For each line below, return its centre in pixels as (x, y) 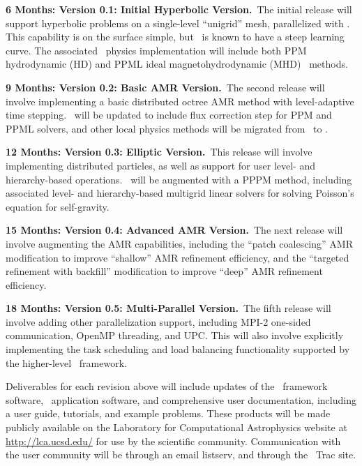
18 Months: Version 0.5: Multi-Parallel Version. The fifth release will (168, 308)
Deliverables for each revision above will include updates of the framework (167, 386)
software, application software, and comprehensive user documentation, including (181, 399)
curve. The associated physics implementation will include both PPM (156, 50)
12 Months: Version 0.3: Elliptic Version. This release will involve (159, 152)
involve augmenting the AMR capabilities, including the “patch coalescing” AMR (179, 243)
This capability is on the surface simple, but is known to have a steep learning (175, 37)
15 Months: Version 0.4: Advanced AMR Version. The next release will (174, 230)
